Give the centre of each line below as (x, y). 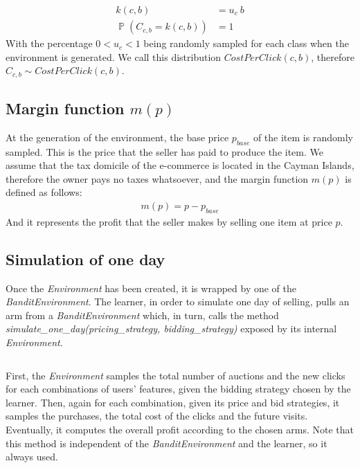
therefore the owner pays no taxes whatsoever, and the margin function (157, 178)
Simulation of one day (85, 259)
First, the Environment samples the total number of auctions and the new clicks (175, 375)
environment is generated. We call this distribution (114, 56)
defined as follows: (44, 192)
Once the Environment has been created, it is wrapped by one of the (151, 288)
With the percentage (49, 43)
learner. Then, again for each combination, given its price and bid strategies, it (173, 402)
